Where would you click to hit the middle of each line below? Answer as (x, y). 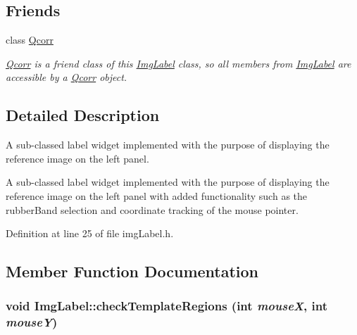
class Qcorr (30, 40)
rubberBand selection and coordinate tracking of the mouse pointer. (152, 209)
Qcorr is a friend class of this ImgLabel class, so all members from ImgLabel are (178, 63)
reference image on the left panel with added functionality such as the (157, 195)
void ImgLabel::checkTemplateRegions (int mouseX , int (167, 306)
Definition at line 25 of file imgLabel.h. (90, 233)
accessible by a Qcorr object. (67, 77)
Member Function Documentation (132, 271)
